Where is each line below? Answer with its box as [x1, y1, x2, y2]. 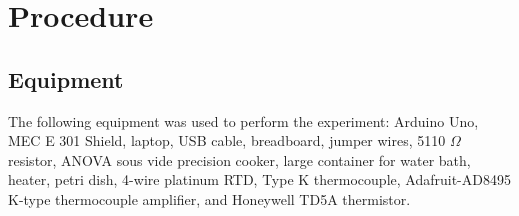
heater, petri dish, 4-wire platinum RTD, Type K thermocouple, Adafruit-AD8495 [8, 169, 511, 190]
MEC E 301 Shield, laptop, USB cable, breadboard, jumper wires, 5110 [8, 130, 446, 151]
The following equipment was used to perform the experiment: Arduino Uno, [8, 110, 479, 131]
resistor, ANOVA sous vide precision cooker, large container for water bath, [8, 149, 471, 170]
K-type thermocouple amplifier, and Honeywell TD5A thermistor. [8, 188, 411, 209]
